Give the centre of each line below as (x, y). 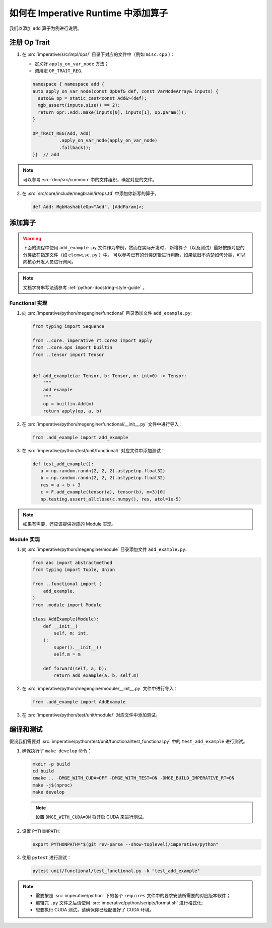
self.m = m (67, 654)
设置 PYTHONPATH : (41, 831)
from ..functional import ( (67, 584)
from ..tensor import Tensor (69, 354)
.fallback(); (75, 148)
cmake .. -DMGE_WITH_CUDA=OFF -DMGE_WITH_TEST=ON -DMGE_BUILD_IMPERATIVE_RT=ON (133, 778)
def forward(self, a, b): (75, 668)
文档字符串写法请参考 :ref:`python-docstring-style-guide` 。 (85, 288)
